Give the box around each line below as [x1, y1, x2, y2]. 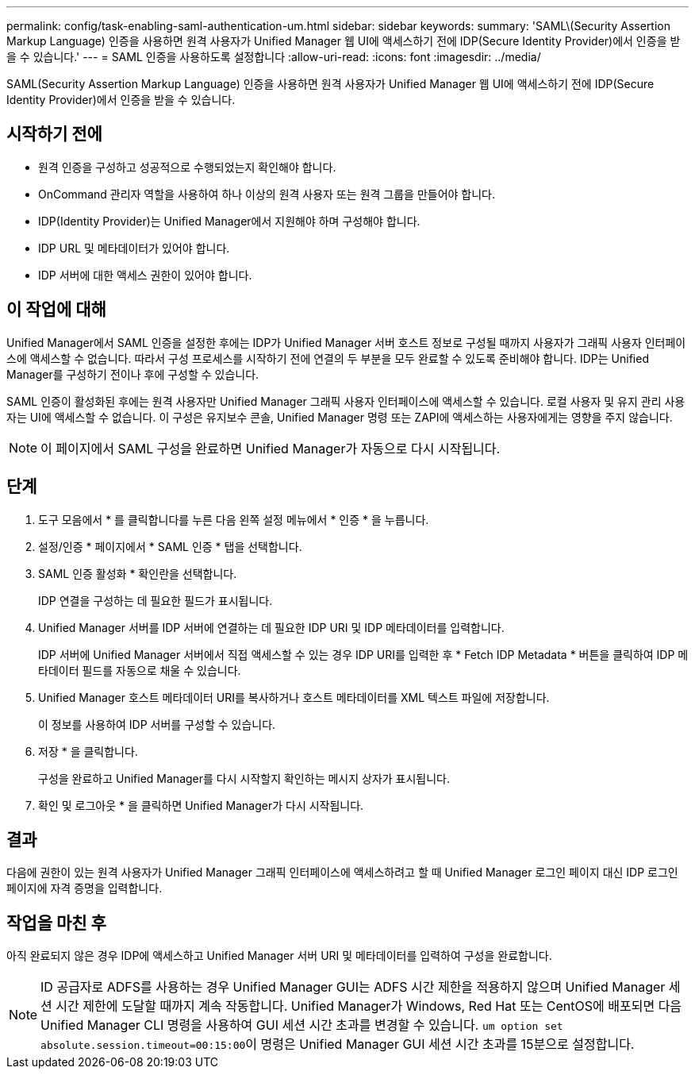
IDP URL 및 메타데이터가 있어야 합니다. [38, 241, 230, 255]
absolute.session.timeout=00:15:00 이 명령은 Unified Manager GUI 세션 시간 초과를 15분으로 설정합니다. [40, 1036, 635, 1053]
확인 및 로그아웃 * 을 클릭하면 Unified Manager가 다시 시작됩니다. [38, 798, 364, 812]
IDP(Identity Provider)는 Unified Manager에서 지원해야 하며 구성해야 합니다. [38, 214, 420, 228]
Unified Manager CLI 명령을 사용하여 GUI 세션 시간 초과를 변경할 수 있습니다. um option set [40, 1017, 563, 1034]
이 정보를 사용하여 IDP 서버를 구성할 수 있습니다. [38, 717, 276, 731]
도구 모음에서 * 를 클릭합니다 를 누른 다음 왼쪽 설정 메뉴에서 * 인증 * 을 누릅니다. [38, 512, 429, 526]
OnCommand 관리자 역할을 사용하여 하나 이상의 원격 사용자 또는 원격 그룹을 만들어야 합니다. [38, 187, 496, 201]
